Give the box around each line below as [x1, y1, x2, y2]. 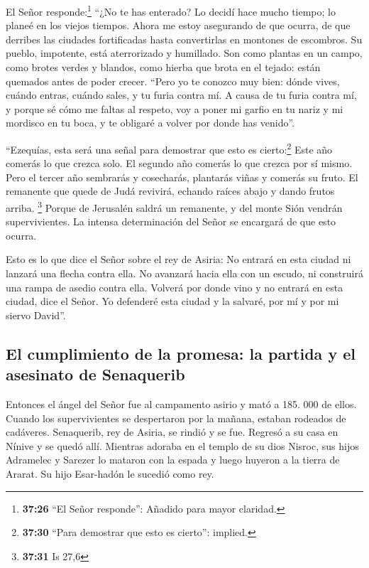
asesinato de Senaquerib [6, 363, 185, 385]
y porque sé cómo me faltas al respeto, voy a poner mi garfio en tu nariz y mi [6, 101, 343, 116]
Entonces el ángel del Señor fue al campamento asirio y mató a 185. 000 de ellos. [6, 397, 357, 412]
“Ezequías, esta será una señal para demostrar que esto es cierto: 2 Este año [6, 140, 333, 156]
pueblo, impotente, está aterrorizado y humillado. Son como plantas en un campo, [6, 45, 363, 60]
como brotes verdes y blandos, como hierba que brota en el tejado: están [6, 60, 321, 75]
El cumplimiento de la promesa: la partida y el [6, 342, 356, 364]
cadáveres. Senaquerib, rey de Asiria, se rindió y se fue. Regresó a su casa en [6, 424, 338, 439]
